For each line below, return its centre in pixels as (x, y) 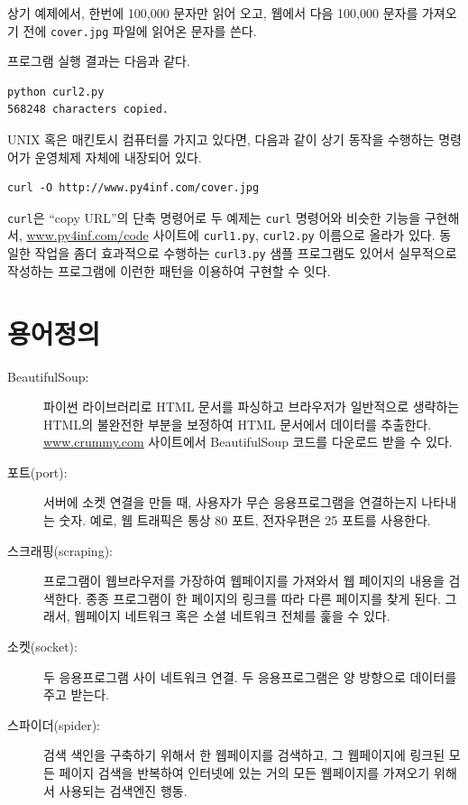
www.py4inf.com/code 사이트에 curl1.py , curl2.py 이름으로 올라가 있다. (231, 235)
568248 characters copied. (88, 110)
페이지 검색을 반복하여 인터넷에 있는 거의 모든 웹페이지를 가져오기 (244, 773)
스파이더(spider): (54, 724)
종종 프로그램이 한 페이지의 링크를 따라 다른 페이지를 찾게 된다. (263, 598)
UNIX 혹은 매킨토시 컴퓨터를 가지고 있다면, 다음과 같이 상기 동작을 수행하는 (221, 139)
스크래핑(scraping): (60, 550)
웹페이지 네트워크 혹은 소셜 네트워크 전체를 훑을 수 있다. (232, 616)
